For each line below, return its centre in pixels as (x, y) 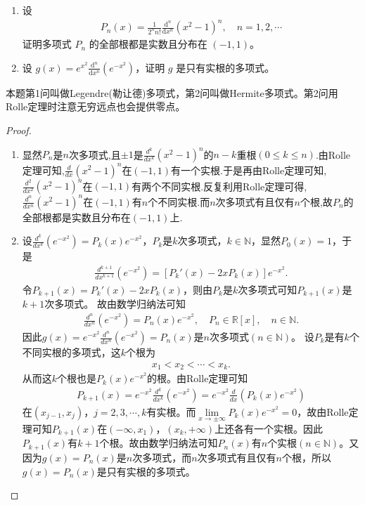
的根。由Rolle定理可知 (198, 378)
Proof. (19, 130)
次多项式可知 (268, 289)
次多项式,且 (95, 154)
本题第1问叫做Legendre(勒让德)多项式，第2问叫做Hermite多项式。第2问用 (172, 92)
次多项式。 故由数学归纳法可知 (115, 304)
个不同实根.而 (179, 201)
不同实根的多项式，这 (71, 352)
